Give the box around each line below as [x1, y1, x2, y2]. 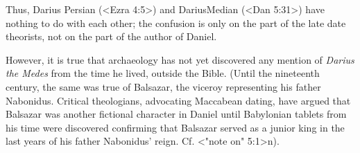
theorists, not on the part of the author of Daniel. [6, 29, 217, 44]
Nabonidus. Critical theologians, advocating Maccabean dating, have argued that [6, 93, 351, 107]
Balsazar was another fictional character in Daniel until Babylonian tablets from [6, 107, 347, 121]
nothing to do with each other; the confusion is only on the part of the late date [6, 15, 346, 30]
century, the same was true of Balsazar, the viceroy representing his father [6, 79, 321, 93]
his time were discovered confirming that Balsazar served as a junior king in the [6, 120, 345, 134]
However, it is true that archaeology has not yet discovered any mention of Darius [6, 52, 354, 66]
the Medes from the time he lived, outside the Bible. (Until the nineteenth [6, 66, 320, 80]
